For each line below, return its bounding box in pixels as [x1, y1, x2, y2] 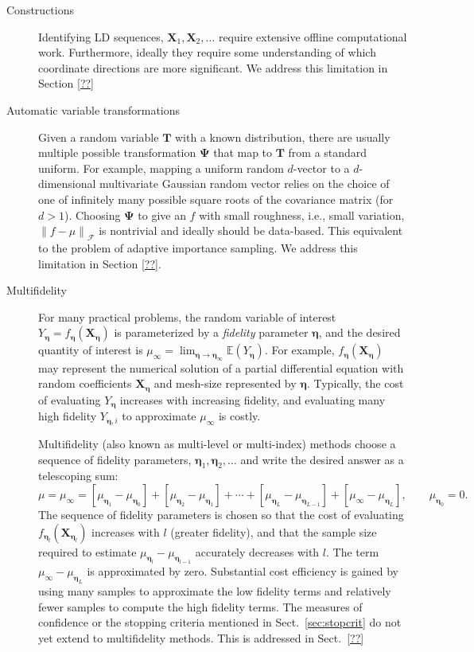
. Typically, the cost [306, 375, 404, 392]
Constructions [6, 2, 74, 18]
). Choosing [64, 206, 121, 223]
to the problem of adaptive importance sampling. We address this [38, 239, 358, 256]
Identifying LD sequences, [38, 28, 164, 45]
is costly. [218, 408, 261, 424]
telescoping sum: [38, 467, 118, 484]
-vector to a [293, 159, 350, 176]
